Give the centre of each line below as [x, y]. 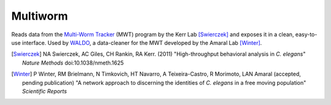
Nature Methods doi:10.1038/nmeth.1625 [73, 63]
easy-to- [306, 34]
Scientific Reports [45, 91]
